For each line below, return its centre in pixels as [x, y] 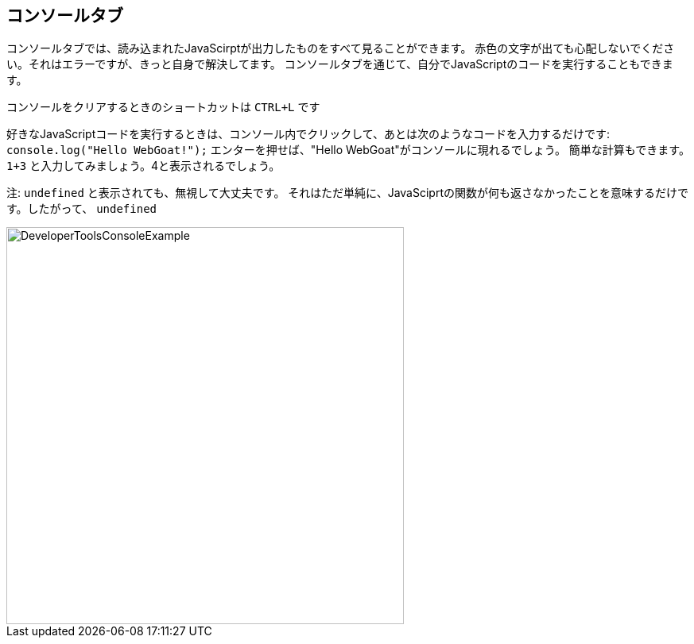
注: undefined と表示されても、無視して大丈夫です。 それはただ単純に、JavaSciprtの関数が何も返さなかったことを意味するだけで [347, 193]
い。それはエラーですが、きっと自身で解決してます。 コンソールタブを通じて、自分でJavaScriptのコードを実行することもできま [340, 64]
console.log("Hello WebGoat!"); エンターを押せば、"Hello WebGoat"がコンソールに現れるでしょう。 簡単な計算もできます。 [348, 150]
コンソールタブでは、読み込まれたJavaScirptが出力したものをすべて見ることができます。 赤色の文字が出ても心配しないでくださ [341, 48]
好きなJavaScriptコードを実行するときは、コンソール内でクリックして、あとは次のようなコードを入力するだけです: [308, 134]
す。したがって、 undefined [81, 209]
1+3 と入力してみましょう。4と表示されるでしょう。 [143, 166]
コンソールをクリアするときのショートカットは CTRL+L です [163, 107]
